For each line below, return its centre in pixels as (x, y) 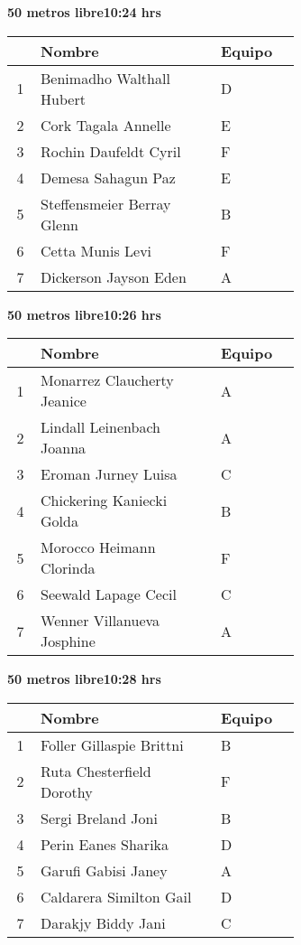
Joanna (64, 448)
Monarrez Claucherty (107, 380)
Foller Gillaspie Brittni (112, 744)
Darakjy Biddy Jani (103, 922)
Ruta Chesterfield (96, 771)
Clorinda (68, 568)
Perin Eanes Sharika (105, 844)
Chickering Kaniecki (104, 501)
